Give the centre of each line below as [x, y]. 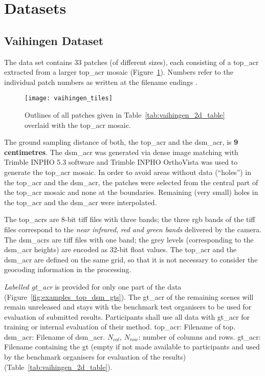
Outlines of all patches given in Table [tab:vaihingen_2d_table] [125, 115]
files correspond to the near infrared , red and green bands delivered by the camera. [133, 229]
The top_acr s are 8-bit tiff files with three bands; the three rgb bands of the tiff [130, 219]
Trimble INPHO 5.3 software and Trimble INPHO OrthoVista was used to [121, 162]
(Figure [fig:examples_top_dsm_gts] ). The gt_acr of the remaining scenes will [129, 296]
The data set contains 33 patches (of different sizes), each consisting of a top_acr [131, 62]
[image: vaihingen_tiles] [69, 98]
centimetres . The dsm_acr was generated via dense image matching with [121, 152]
